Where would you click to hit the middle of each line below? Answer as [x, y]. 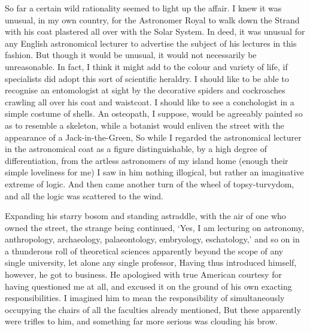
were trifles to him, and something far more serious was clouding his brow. [141, 321]
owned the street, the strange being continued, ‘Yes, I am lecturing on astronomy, [154, 227]
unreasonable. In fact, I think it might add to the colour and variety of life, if [146, 66]
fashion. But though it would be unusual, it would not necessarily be [131, 55]
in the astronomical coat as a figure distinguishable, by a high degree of [136, 149]
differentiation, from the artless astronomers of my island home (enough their [147, 160]
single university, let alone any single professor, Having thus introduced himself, [151, 262]
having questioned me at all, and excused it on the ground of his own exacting [148, 286]
